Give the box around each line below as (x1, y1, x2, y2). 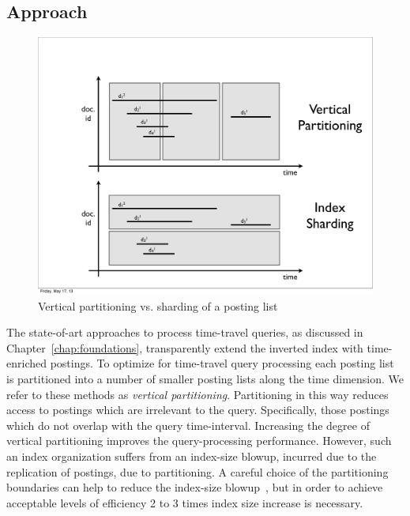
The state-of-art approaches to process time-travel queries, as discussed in (6, 324, 363, 341)
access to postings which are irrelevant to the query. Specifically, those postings (6, 401, 389, 418)
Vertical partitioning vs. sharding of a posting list (38, 297, 278, 314)
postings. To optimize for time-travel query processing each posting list (50, 355, 394, 371)
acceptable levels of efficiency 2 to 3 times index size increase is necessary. (6, 494, 363, 510)
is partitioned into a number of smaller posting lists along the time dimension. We (6, 371, 404, 387)
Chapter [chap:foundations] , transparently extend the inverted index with (6, 339, 363, 356)
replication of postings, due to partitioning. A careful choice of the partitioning (6, 463, 389, 480)
